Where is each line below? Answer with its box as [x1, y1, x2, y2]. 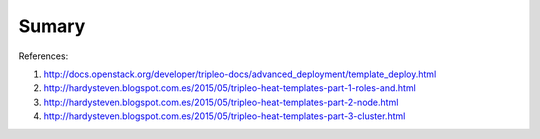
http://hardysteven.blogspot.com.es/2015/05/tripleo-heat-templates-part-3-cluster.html [43, 110, 406, 122]
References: [18, 50, 69, 62]
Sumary [18, 15, 86, 37]
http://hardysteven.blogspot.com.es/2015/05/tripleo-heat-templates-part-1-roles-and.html [43, 82, 417, 94]
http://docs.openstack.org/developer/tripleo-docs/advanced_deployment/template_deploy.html [43, 68, 437, 80]
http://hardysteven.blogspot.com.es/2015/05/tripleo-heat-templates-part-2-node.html [43, 96, 399, 108]
